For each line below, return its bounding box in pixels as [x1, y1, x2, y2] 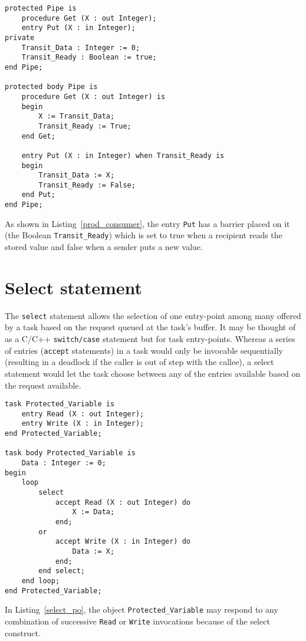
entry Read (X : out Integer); [21, 409, 144, 418]
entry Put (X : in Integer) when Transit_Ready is [21, 151, 225, 160]
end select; [38, 567, 85, 576]
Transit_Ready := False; [38, 180, 136, 189]
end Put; [21, 190, 55, 199]
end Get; [21, 132, 55, 140]
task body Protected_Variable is [5, 449, 136, 458]
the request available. [5, 379, 81, 391]
